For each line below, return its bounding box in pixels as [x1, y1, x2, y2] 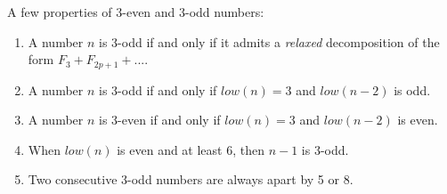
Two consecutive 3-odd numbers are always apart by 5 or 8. [28, 170, 354, 189]
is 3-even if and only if [99, 110, 221, 129]
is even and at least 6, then [117, 140, 264, 158]
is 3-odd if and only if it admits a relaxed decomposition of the [99, 32, 440, 51]
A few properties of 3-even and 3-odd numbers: [7, 3, 264, 20]
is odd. [394, 80, 431, 99]
